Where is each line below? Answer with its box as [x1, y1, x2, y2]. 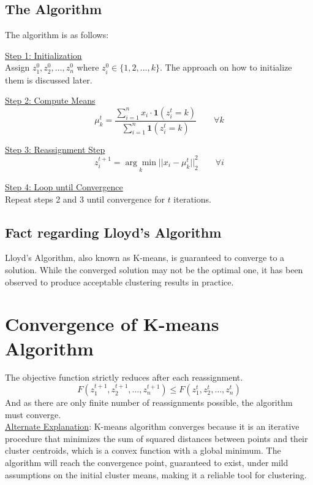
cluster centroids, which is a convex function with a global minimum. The [5, 444, 281, 457]
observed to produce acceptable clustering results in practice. [5, 275, 234, 288]
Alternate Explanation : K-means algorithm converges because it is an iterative [5, 420, 300, 433]
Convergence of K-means [5, 311, 219, 336]
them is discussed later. [5, 73, 92, 86]
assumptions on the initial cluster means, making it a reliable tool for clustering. [5, 468, 307, 481]
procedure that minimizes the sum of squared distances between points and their [5, 432, 308, 444]
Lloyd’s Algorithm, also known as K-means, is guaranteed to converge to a [5, 251, 285, 264]
